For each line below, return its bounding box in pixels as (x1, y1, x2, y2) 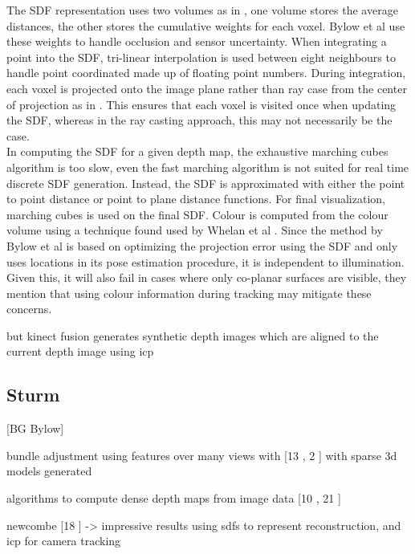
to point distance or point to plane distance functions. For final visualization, (6, 190, 385, 207)
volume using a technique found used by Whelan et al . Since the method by (6, 222, 383, 238)
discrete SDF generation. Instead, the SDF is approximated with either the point (6, 174, 405, 191)
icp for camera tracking (6, 532, 121, 549)
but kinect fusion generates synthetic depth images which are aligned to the (6, 327, 379, 344)
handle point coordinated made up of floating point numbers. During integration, (6, 64, 406, 81)
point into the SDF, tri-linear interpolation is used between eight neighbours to (6, 48, 396, 65)
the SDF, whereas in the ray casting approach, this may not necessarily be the (6, 112, 393, 128)
